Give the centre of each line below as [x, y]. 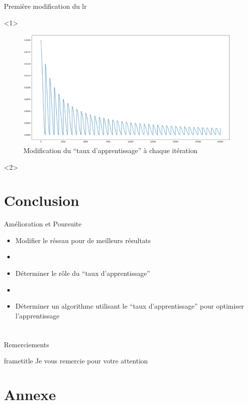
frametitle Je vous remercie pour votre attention [76, 361]
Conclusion [42, 200]
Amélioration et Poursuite [43, 224]
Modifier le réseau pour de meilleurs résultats [83, 240]
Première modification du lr [45, 6]
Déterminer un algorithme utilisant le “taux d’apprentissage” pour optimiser [130, 306]
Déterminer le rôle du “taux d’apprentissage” [83, 273]
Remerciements [27, 344]
